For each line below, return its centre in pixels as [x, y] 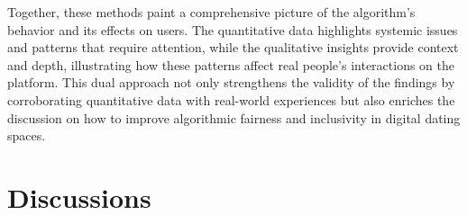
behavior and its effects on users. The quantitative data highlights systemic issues [233, 29]
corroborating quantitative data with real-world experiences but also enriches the [231, 99]
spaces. [27, 135]
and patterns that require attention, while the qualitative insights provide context [233, 47]
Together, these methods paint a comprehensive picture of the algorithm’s [211, 12]
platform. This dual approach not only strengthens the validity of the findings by [231, 82]
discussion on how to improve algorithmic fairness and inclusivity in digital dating [234, 117]
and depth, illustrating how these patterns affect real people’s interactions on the [231, 64]
